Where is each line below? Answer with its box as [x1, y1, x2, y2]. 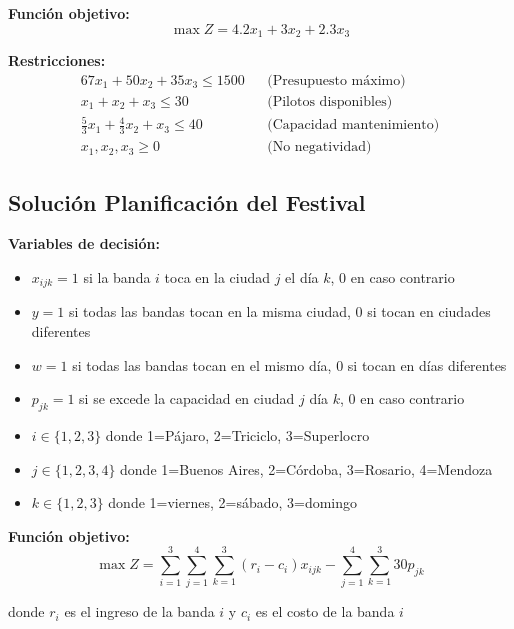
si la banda [83, 266, 151, 287]
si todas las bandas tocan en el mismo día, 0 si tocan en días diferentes [72, 354, 507, 375]
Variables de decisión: [8, 233, 160, 254]
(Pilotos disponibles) [267, 94, 393, 109]
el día [285, 266, 319, 287]
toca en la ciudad [164, 266, 271, 287]
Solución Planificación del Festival [8, 186, 366, 217]
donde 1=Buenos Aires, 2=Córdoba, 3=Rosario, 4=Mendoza [120, 458, 493, 479]
